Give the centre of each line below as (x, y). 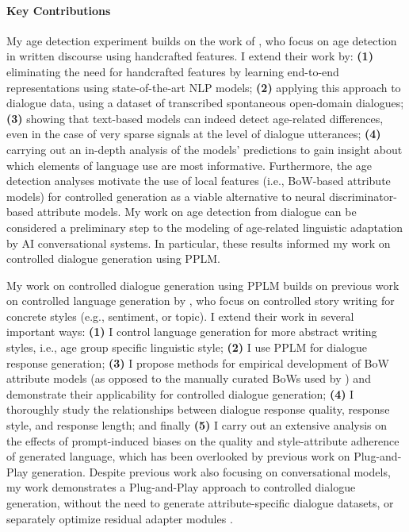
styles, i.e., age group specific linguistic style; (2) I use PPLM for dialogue (187, 347)
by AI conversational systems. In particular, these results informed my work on (199, 243)
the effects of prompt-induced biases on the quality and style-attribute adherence (203, 440)
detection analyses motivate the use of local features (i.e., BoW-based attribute (199, 181)
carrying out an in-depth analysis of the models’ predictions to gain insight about (204, 149)
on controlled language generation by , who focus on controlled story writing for (201, 301)
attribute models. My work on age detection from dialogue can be (197, 212)
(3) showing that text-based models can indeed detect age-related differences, (195, 118)
